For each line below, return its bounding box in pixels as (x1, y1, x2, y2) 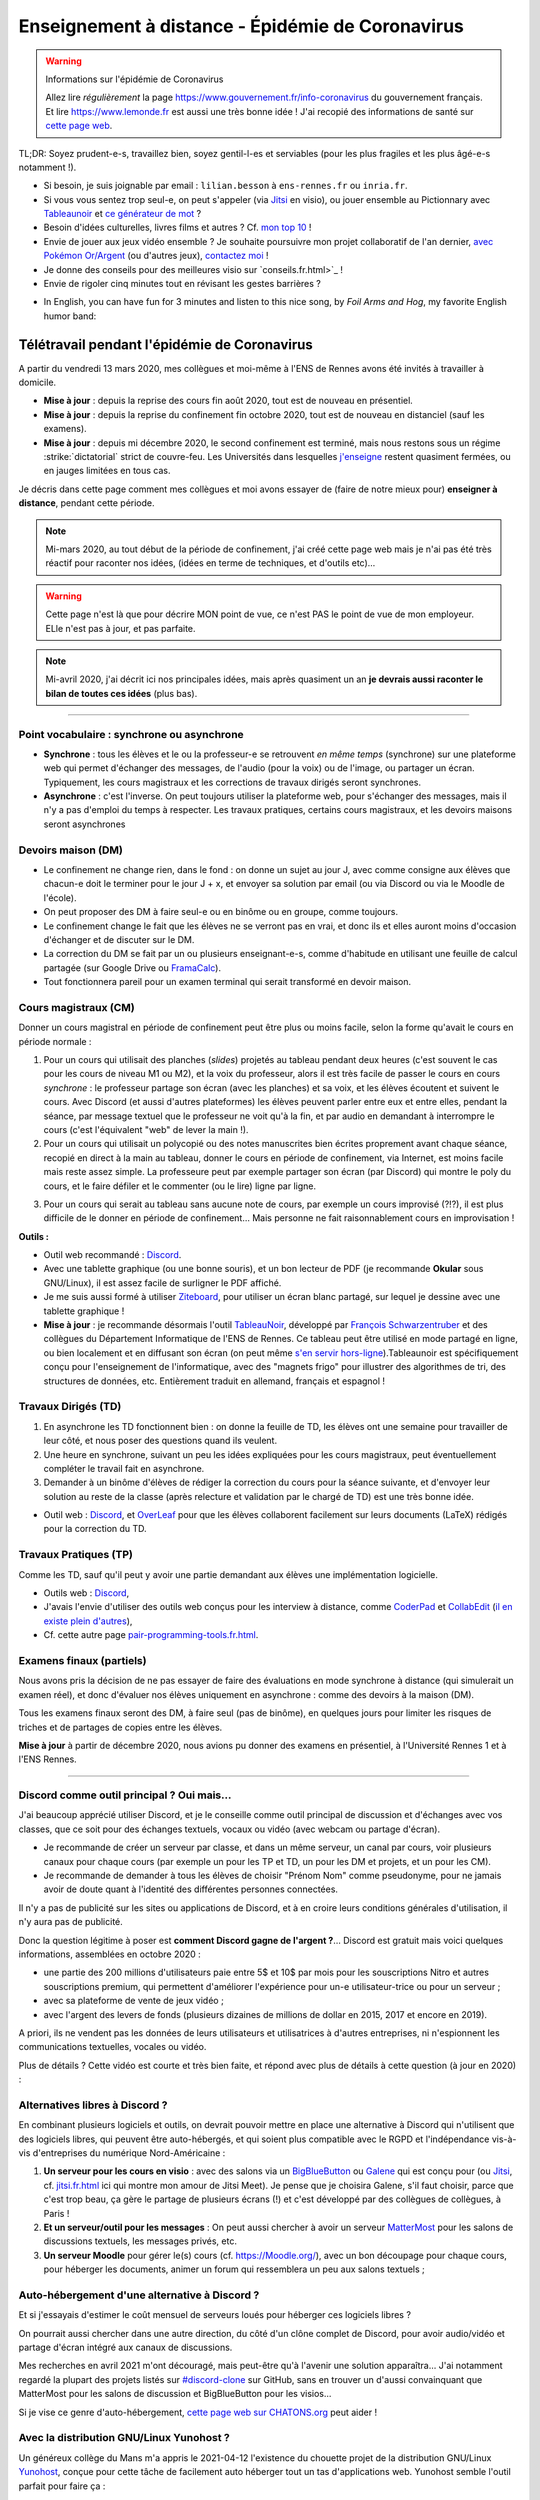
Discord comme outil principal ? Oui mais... (18, 1788, 232, 1802)
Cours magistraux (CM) (18, 1000, 135, 1014)
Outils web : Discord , (43, 1587, 130, 1599)
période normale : (18, 1035, 92, 1047)
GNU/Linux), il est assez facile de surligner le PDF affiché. (43, 1276, 282, 1289)
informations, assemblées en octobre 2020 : (18, 1948, 202, 1960)
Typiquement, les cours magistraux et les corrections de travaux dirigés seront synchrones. (43, 776, 422, 788)
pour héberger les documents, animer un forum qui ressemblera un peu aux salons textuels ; (43, 2263, 425, 2275)
